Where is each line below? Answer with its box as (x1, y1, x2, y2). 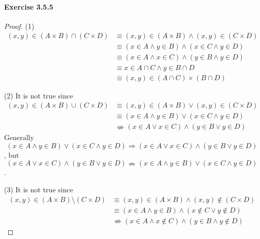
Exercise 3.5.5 (4, 1, 53, 12)
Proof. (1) (4, 20, 35, 31)
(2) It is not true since (4, 90, 73, 100)
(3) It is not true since (4, 184, 73, 195)
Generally (4, 132, 34, 143)
